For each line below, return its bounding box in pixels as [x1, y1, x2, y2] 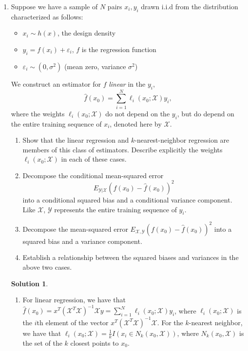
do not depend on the [105, 108, 170, 118]
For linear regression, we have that [22, 295, 126, 305]
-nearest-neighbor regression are [134, 135, 229, 145]
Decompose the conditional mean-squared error [22, 170, 164, 180]
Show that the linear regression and [22, 135, 129, 145]
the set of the [22, 337, 62, 348]
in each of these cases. [61, 154, 127, 164]
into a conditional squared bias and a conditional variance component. [22, 194, 232, 204]
